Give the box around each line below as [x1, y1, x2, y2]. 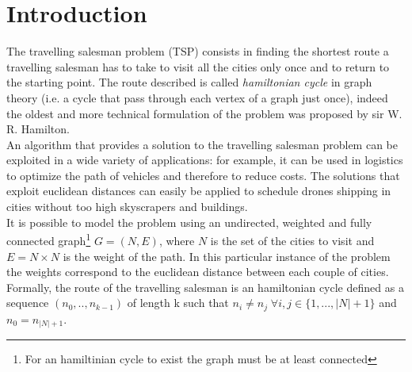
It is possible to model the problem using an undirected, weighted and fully [6, 213, 372, 230]
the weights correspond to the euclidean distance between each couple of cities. [6, 263, 389, 280]
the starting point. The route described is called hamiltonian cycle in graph [6, 74, 372, 90]
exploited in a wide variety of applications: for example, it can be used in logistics [6, 151, 403, 168]
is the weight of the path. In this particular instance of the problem [63, 247, 391, 264]
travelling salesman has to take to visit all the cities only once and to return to [6, 58, 390, 75]
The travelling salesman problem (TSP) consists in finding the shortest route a [6, 43, 389, 59]
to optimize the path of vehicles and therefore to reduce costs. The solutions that [6, 167, 400, 183]
